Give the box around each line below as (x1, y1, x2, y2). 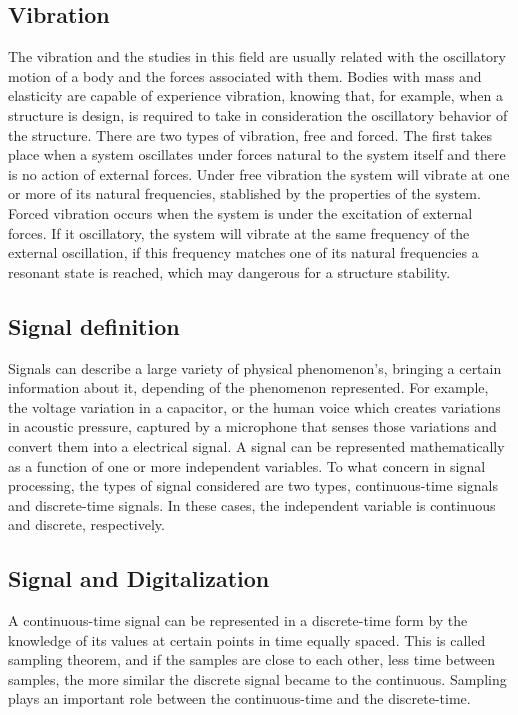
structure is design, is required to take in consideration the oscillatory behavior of (8, 104, 508, 125)
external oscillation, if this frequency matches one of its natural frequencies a (8, 242, 479, 263)
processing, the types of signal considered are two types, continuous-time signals (8, 475, 498, 496)
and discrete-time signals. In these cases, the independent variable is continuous (8, 494, 496, 515)
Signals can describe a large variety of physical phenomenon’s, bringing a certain (8, 357, 502, 378)
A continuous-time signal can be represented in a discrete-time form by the (8, 610, 468, 631)
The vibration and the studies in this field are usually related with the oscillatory (8, 46, 506, 67)
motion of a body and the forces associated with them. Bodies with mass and (8, 65, 482, 86)
